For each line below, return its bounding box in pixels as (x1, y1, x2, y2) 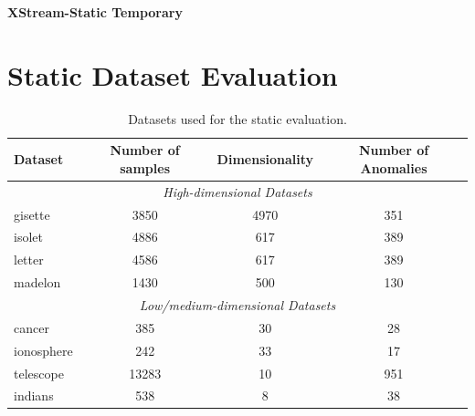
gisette (14, 204, 50, 224)
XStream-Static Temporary (7, 3, 183, 21)
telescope (14, 363, 64, 382)
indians (14, 386, 54, 405)
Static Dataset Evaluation (7, 56, 338, 93)
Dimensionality (216, 150, 314, 169)
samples (120, 158, 171, 177)
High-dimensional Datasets (163, 182, 312, 201)
